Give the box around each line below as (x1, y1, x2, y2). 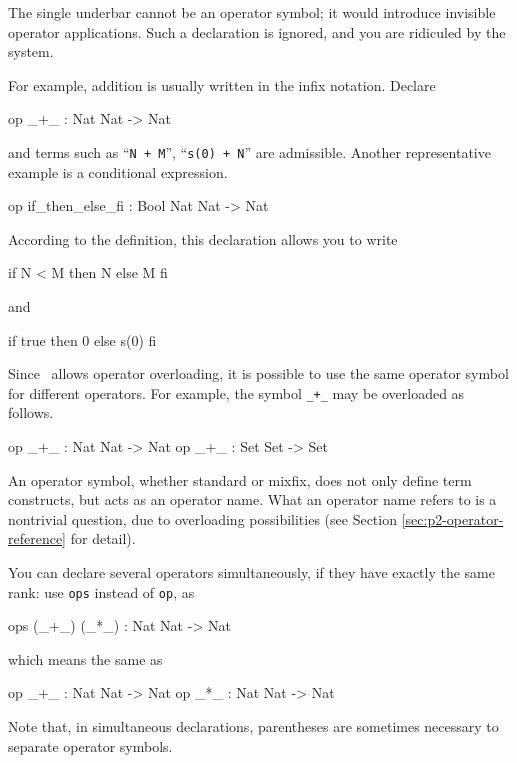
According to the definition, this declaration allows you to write (8, 228, 398, 249)
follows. (8, 402, 54, 423)
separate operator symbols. (8, 735, 173, 756)
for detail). (70, 528, 136, 549)
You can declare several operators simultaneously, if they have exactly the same (8, 562, 496, 582)
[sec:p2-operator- (401, 508, 504, 529)
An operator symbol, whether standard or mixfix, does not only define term (8, 469, 472, 490)
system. (8, 41, 54, 62)
